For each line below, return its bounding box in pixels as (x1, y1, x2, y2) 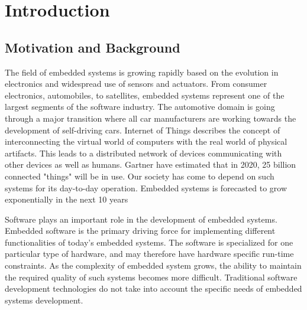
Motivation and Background (5, 38, 180, 56)
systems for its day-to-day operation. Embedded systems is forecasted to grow (5, 181, 287, 194)
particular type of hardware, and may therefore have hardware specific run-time (5, 247, 294, 260)
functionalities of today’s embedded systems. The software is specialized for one (5, 236, 293, 248)
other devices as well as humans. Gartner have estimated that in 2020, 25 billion (5, 158, 296, 171)
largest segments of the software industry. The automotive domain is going (5, 100, 275, 113)
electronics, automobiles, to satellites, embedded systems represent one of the (5, 89, 285, 101)
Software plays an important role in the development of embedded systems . (5, 213, 277, 225)
